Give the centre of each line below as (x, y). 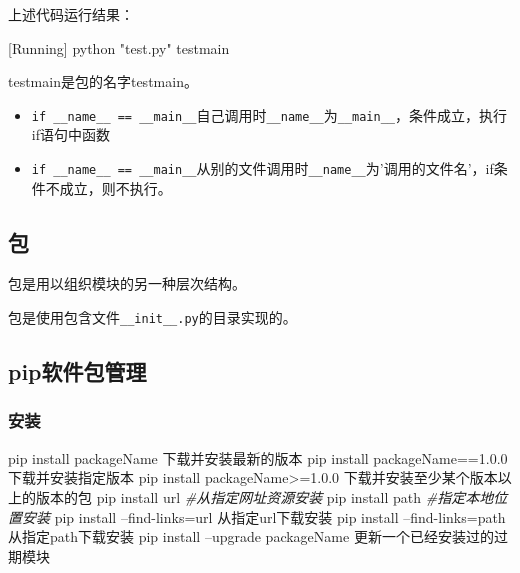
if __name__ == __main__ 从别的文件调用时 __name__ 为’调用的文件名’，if (262, 168)
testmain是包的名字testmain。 (103, 81)
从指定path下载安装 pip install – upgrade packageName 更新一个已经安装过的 (251, 536)
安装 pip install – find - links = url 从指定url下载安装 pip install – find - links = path (263, 516)
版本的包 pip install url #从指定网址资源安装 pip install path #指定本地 (264, 496)
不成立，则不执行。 (108, 187)
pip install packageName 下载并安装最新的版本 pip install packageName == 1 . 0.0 (258, 457)
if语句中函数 (70, 134)
